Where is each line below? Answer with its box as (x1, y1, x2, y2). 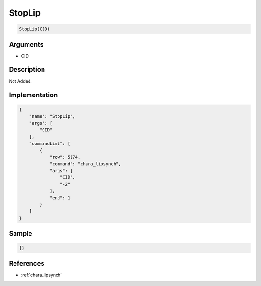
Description (9, 65, 45, 74)
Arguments (9, 40, 44, 48)
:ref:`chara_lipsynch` (21, 272, 62, 278)
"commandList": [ (29, 141, 71, 146)
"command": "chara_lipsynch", (49, 161, 121, 167)
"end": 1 (49, 195, 71, 201)
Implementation (9, 91, 58, 99)
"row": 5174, (49, 154, 81, 160)
